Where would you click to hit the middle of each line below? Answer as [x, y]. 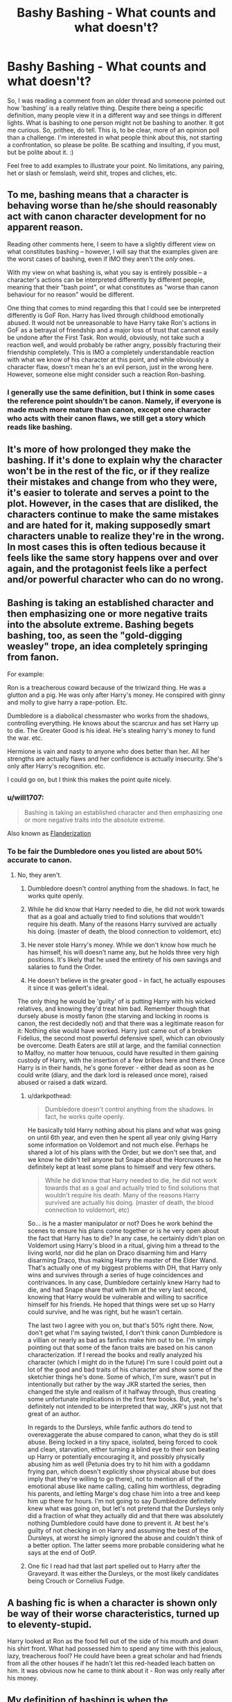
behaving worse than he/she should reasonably [112, 206]
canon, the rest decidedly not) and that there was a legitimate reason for [121, 1023]
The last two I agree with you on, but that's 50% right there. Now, [121, 1325]
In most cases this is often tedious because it [107, 547]
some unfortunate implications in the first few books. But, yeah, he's [125, 1399]
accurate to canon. [40, 860]
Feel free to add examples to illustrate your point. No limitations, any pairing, [116, 165]
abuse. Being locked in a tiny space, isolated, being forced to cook [123, 1442]
